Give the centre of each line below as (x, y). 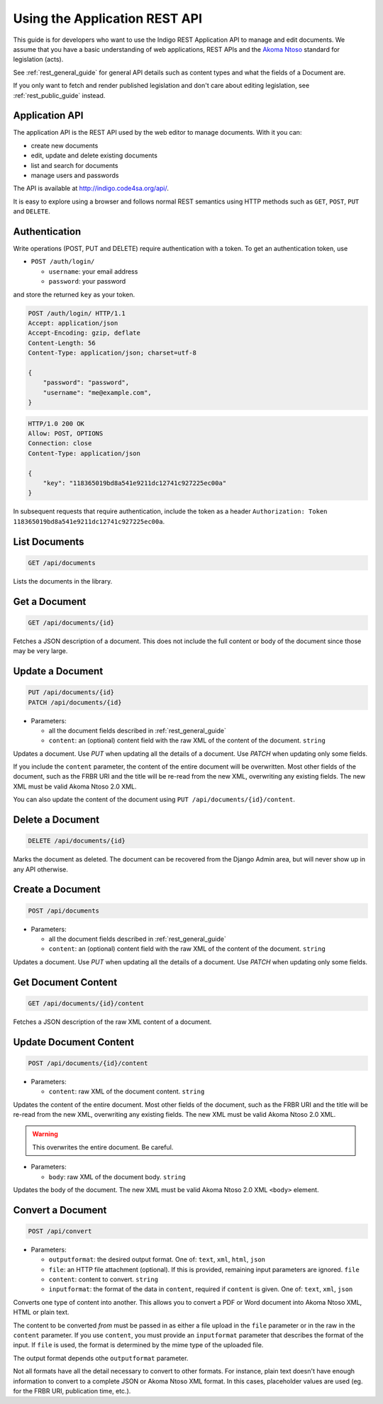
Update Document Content (74, 1042)
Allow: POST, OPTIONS (66, 434)
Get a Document (50, 602)
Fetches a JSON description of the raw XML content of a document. (112, 1022)
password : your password (87, 282)
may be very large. (40, 651)
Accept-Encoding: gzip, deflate (84, 333)
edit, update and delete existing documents (94, 155)
